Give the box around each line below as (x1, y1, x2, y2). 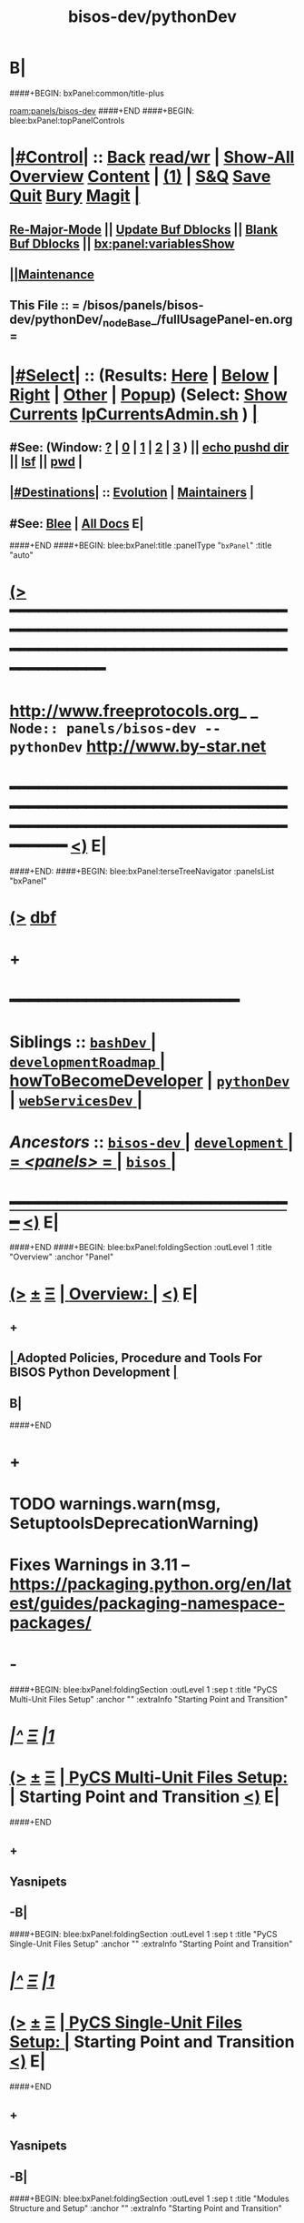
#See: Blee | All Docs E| (9, 516, 144, 531)
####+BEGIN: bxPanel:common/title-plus (9, 87, 165, 98)
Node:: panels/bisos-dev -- (9, 720, 221, 737)
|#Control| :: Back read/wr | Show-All (9, 147, 295, 167)
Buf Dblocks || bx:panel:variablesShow (9, 236, 235, 251)
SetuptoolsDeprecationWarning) (9, 1512, 260, 1533)
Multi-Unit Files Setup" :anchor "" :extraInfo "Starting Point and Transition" (9, 1693, 289, 1704)
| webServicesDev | (9, 1090, 143, 1111)
